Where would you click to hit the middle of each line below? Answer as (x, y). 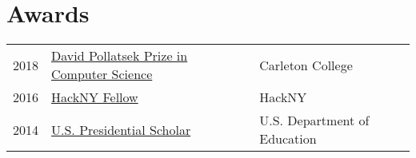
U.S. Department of (314, 120)
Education (288, 139)
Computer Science (102, 74)
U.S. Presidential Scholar (121, 129)
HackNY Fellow (95, 97)
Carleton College (306, 65)
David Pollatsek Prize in (120, 56)
